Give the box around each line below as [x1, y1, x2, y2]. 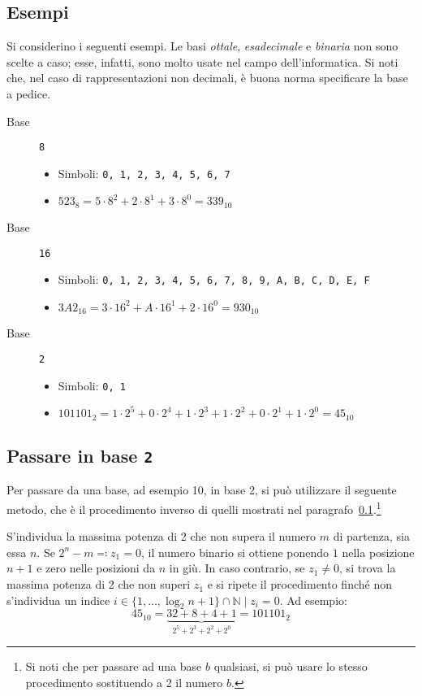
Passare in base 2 [6, 443, 153, 468]
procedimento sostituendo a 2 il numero [25, 674, 223, 691]
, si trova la [339, 559, 396, 576]
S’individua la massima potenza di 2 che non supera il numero [6, 528, 316, 545]
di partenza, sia [333, 528, 410, 545]
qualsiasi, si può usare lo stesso [213, 658, 368, 675]
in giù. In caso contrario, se [169, 559, 305, 576]
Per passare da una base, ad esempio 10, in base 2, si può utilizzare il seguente [6, 481, 397, 498]
